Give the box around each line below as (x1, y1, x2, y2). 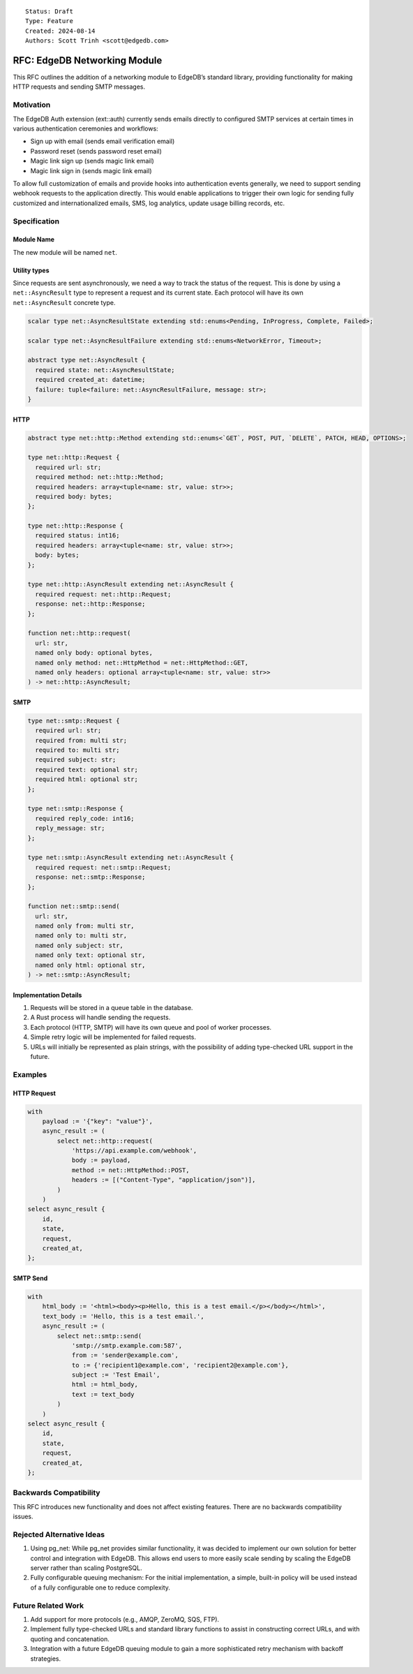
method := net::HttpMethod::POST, (71, 1166, 190, 1174)
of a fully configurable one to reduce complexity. (30, 1583, 171, 1592)
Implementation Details (13, 991, 82, 999)
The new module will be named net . (13, 248, 118, 256)
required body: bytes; (35, 492, 113, 501)
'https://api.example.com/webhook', (71, 1147, 197, 1155)
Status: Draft (25, 8, 73, 15)
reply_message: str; (35, 824, 105, 832)
